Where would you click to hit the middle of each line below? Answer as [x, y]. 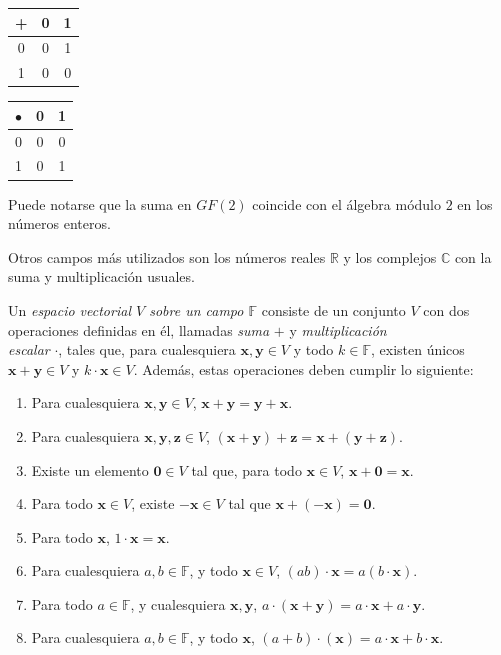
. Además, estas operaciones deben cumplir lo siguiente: [303, 368]
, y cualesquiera [178, 603]
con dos [446, 309]
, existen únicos [417, 349]
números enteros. [59, 223]
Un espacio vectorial [69, 309]
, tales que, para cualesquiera [147, 349]
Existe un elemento [90, 469]
